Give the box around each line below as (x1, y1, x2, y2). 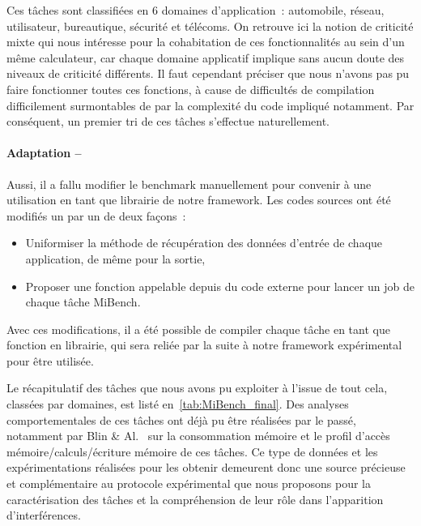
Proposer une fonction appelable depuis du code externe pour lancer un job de (25, 277, 415, 294)
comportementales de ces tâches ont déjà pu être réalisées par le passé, (6, 411, 356, 428)
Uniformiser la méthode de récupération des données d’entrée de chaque (25, 234, 383, 251)
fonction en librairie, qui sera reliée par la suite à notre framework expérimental (6, 336, 402, 353)
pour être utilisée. (6, 352, 94, 369)
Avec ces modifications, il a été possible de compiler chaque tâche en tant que (6, 320, 390, 337)
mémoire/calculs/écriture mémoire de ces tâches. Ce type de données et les (6, 443, 378, 460)
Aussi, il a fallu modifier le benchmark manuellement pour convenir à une (6, 175, 372, 192)
